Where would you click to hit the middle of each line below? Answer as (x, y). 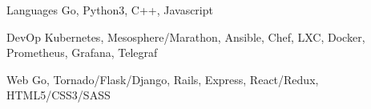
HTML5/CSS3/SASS (58, 95)
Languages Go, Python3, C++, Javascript (110, 10)
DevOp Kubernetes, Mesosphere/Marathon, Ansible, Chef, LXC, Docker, (186, 36)
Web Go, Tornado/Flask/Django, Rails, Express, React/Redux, (163, 79)
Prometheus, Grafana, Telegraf (82, 52)
